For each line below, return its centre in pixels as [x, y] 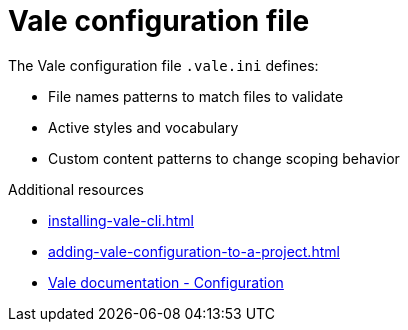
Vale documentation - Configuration [166, 282]
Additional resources [76, 189]
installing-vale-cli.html [121, 220]
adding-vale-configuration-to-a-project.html [194, 251]
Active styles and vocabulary [143, 127]
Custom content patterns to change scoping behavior [224, 158]
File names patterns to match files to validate [196, 96]
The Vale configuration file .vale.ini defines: [163, 65]
